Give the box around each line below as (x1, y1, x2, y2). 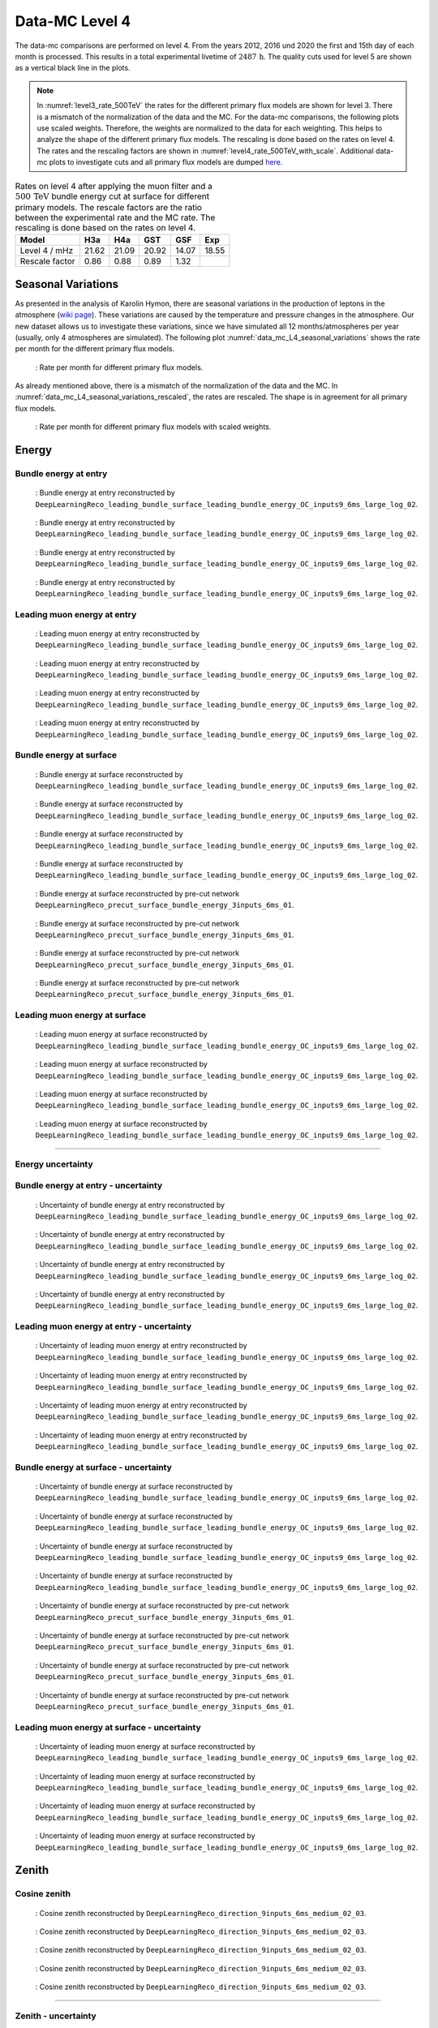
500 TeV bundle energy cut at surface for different (15, 191, 210, 202)
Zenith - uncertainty (15, 2010, 97, 2022)
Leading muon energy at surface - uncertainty (15, 1721, 202, 1733)
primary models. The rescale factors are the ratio (15, 202, 203, 213)
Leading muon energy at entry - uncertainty (15, 1321, 192, 1332)
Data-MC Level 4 (15, 12, 131, 30)
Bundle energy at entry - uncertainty (15, 1180, 163, 1192)
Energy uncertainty (15, 1158, 93, 1170)
